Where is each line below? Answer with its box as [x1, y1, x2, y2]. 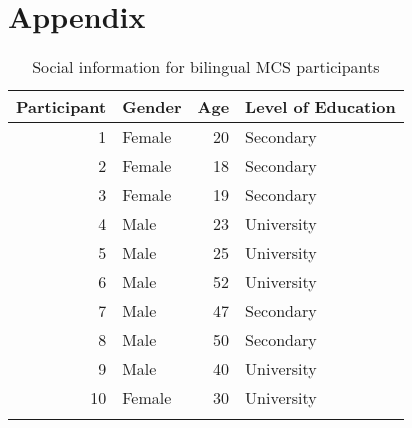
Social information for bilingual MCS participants [32, 55, 380, 79]
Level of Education [245, 95, 396, 119]
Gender [122, 95, 182, 119]
